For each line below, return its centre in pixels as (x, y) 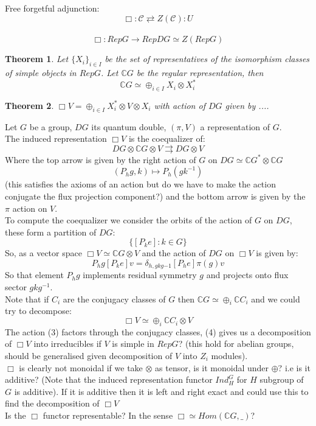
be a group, (51, 126)
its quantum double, (129, 126)
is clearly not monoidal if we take (81, 367)
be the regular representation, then (200, 72)
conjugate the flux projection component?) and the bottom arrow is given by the (155, 196)
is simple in (133, 344)
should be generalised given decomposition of (89, 356)
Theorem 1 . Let (37, 59)
